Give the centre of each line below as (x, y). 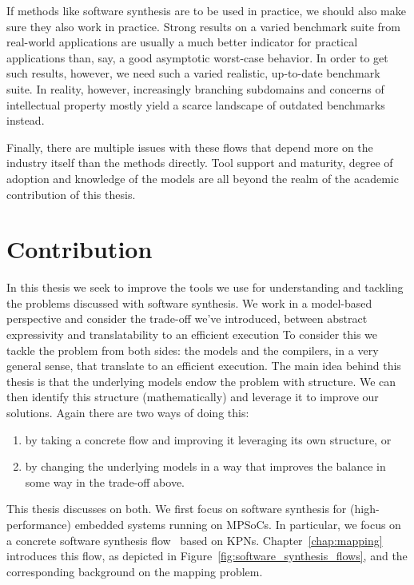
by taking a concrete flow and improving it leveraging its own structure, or (208, 439)
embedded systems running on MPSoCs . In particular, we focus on (238, 524)
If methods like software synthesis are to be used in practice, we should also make (206, 10)
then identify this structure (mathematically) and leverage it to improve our (193, 397)
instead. (26, 120)
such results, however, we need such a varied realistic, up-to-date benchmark (193, 73)
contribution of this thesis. (71, 194)
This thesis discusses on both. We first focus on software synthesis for (177, 509)
